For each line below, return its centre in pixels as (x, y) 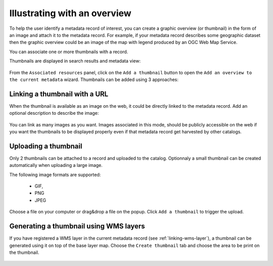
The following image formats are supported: (55, 174)
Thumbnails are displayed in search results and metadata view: (75, 61)
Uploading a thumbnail (46, 146)
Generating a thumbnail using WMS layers (77, 226)
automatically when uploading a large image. (56, 165)
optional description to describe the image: (54, 113)
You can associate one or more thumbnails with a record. (69, 52)
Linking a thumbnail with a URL (59, 94)
